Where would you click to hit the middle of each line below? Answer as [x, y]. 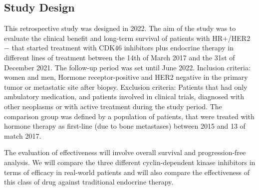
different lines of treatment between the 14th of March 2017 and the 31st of [120, 57]
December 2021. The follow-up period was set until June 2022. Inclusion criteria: [127, 67]
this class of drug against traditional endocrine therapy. [89, 182]
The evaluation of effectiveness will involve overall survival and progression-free [125, 152]
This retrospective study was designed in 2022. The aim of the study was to [120, 28]
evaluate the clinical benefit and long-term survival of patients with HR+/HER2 [127, 38]
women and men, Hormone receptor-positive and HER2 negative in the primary [126, 77]
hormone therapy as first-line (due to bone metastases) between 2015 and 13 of [125, 126]
